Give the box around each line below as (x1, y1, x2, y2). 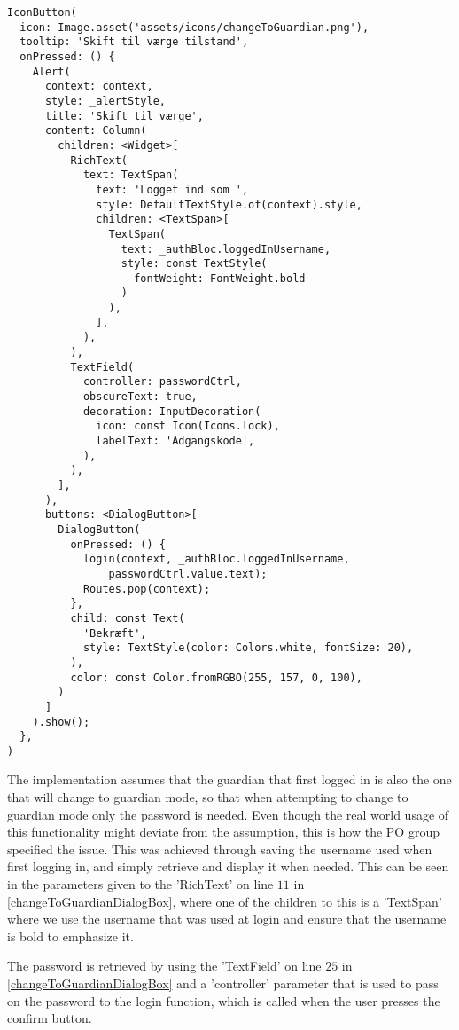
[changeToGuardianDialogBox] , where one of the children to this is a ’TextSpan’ (7, 892, 442, 910)
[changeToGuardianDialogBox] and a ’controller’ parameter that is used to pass (7, 974, 439, 992)
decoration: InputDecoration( (82, 405, 261, 418)
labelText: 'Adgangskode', (96, 435, 255, 448)
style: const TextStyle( (121, 257, 268, 271)
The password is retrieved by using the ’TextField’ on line (7, 956, 322, 975)
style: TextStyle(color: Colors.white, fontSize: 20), (82, 641, 414, 655)
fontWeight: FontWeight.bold (134, 271, 306, 285)
